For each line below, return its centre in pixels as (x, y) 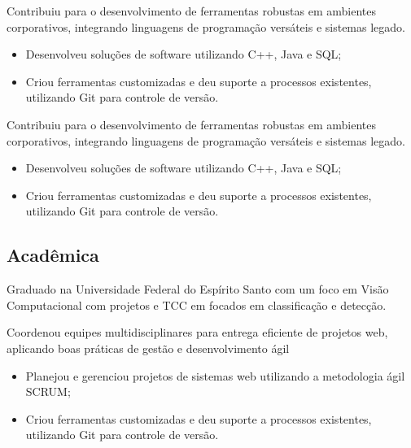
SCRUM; (48, 391)
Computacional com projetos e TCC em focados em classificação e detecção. (197, 304)
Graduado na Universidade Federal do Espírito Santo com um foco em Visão (198, 289)
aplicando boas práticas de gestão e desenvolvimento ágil (148, 348)
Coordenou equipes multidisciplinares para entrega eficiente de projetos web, (197, 332)
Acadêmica (53, 255)
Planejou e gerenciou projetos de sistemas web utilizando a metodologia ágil (215, 375)
